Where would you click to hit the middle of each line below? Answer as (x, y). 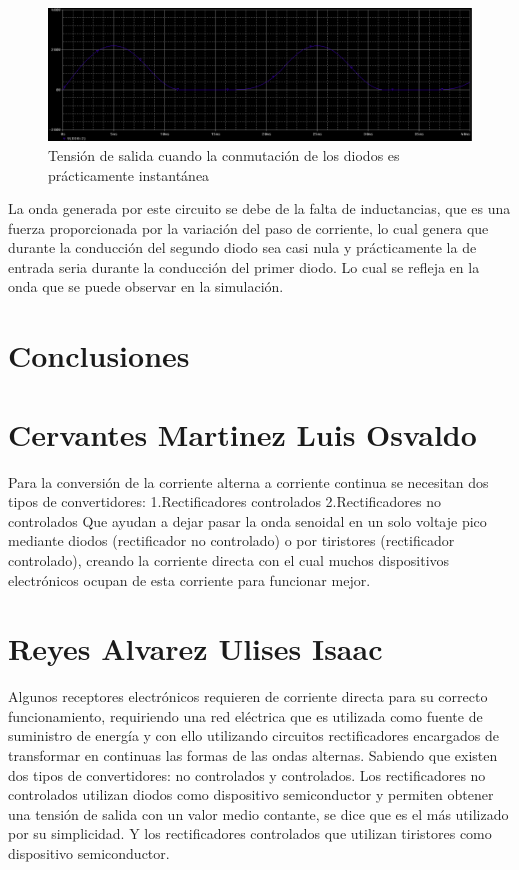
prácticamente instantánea (129, 174)
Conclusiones (99, 355)
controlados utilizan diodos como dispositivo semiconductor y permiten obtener (251, 794)
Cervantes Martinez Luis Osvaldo (242, 433)
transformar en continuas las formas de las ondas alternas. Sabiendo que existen (253, 755)
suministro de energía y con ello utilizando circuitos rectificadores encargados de (253, 735)
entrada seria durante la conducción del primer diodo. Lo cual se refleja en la (244, 266)
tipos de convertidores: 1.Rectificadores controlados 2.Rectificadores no (225, 501)
